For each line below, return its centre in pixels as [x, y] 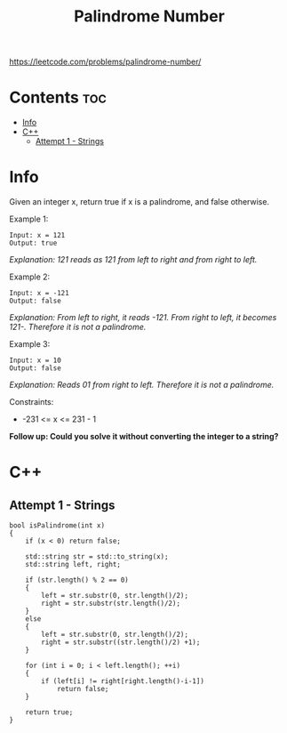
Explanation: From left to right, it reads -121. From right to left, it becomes [143, 318]
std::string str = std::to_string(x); [97, 557]
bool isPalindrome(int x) [57, 526]
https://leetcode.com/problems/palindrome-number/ [105, 62]
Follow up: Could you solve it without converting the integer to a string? [144, 437]
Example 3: [30, 344]
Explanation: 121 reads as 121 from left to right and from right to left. [133, 260]
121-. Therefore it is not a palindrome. [78, 327]
